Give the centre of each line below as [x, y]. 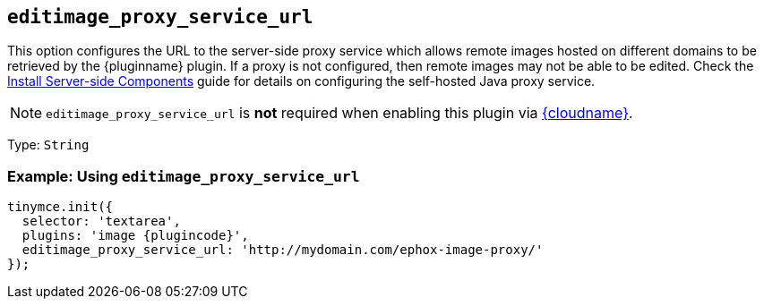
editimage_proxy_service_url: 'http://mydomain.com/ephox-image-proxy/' [283, 250]
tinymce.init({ [60, 207]
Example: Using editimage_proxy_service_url [184, 176]
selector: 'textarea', [101, 221]
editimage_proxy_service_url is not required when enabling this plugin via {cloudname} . [339, 113]
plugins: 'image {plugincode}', [135, 236]
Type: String [48, 145]
